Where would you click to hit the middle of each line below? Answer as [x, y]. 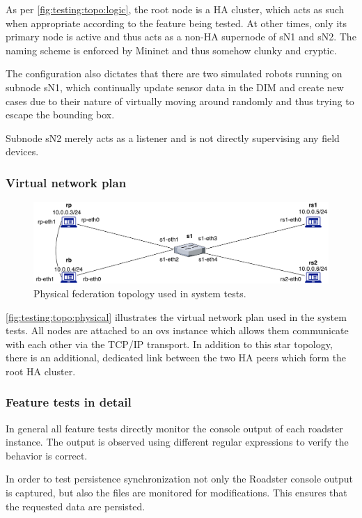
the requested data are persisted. [76, 506]
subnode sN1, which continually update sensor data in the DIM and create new [175, 87]
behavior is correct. [47, 455]
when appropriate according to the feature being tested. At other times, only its [176, 23]
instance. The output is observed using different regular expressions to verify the [177, 442]
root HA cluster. [41, 371]
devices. [22, 151]
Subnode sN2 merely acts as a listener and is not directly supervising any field [173, 138]
